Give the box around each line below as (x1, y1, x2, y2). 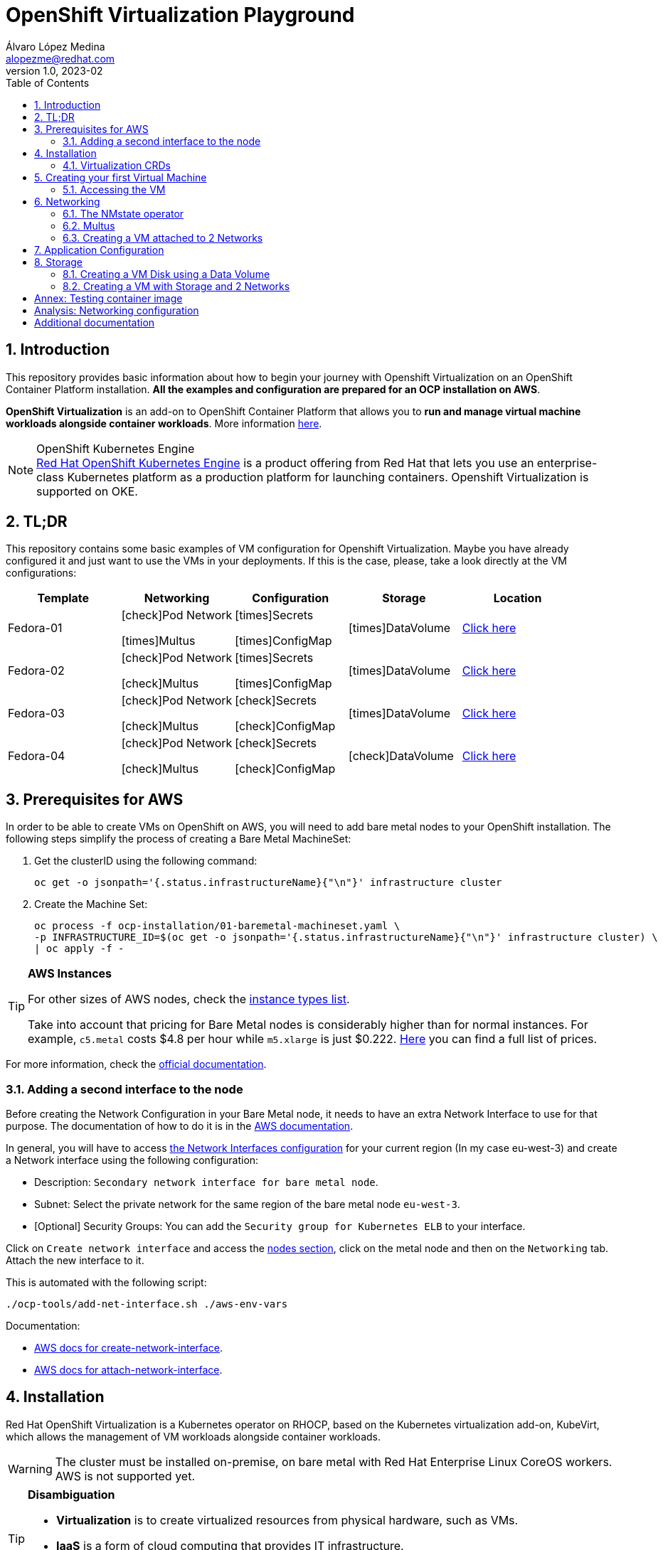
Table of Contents (6, 76, 90, 89)
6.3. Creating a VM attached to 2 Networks (63, 231, 263, 244)
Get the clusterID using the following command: (34, 855, 258, 867)
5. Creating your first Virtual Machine (34, 171, 207, 183)
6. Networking (34, 195, 100, 208)
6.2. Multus (63, 219, 115, 232)
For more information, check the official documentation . (6, 1058, 267, 1071)
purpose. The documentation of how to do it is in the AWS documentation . (6, 1120, 354, 1133)
